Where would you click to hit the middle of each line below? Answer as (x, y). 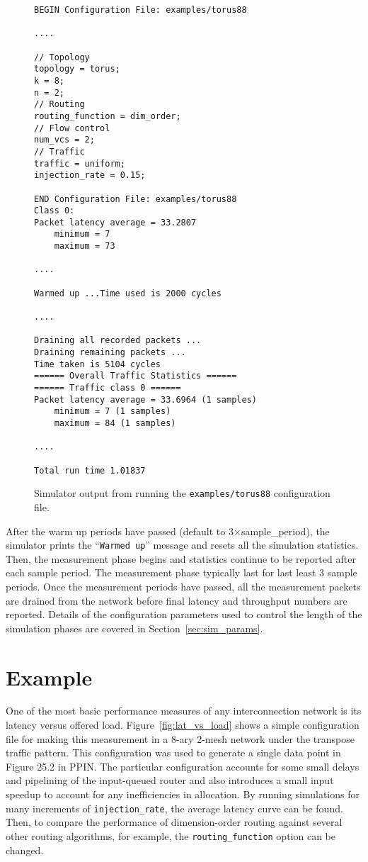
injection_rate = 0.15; (90, 175)
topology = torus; (77, 69)
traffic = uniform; (80, 163)
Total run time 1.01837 (90, 470)
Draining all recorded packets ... (118, 341)
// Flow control (72, 128)
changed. (25, 850)
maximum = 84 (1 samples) (115, 423)
